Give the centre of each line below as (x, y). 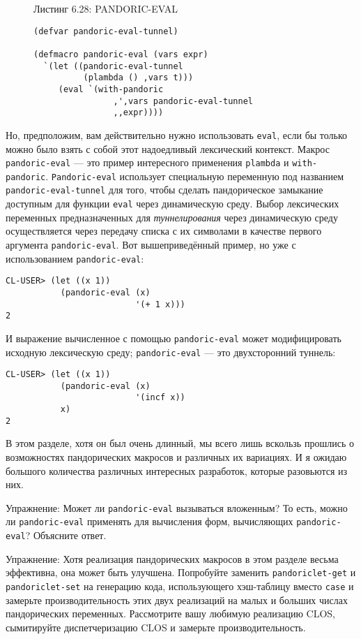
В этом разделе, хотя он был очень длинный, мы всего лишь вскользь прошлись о (180, 443)
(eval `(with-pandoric (111, 89)
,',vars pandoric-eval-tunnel (183, 101)
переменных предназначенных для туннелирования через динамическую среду (172, 217)
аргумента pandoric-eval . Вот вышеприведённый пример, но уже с (151, 244)
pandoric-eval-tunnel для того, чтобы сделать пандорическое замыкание (164, 190)
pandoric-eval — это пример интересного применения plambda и (147, 162)
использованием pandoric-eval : (75, 258)
